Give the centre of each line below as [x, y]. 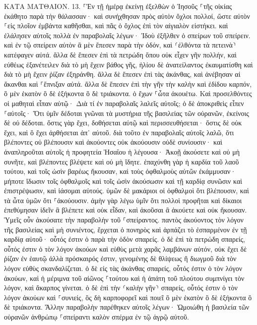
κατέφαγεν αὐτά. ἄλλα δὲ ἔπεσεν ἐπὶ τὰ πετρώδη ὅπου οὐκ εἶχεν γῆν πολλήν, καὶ [120, 54]
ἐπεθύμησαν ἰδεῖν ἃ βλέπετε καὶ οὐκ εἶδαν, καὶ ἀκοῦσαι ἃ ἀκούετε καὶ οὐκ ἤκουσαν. [126, 210]
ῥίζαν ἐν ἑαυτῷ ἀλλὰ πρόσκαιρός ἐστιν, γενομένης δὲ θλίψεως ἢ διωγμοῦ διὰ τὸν [120, 258]
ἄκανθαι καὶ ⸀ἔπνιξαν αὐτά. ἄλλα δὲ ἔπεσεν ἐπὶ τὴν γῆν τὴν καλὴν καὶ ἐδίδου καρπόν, [128, 83]
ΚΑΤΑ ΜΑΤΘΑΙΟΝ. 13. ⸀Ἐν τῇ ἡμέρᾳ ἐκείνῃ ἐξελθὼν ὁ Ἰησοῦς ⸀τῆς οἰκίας [118, 6]
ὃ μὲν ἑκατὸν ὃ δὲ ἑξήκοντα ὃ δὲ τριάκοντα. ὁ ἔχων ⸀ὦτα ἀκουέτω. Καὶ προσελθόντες [128, 93]
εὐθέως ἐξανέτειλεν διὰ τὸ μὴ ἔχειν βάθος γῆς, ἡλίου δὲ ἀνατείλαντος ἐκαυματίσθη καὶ [128, 64]
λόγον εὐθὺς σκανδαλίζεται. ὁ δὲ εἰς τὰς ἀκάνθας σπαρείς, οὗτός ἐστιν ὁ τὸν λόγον [123, 268]
